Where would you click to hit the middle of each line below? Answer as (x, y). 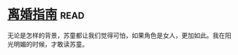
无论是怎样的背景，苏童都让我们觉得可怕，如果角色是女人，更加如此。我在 (116, 35)
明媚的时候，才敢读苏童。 (51, 44)
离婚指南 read (46, 14)
